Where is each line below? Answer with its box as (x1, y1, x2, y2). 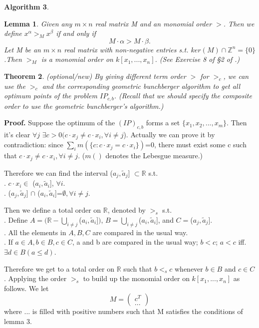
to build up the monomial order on (83, 273, 190, 284)
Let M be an (4, 44, 41, 54)
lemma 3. (4, 316, 32, 326)
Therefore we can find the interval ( (4, 167, 113, 178)
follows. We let (4, 283, 49, 293)
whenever (175, 263, 203, 274)
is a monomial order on (41, 54, 113, 64)
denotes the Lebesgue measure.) (105, 150, 203, 161)
